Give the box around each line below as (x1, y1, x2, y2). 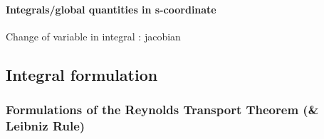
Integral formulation (6, 63, 158, 85)
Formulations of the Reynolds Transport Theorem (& (6, 101, 319, 118)
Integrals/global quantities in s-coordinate (6, 1, 216, 16)
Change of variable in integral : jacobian (6, 28, 181, 43)
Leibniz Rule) (6, 117, 85, 135)
